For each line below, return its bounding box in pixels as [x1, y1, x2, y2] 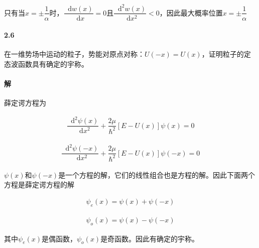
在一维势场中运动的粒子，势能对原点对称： [4, 49, 145, 59]
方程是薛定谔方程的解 [4, 179, 74, 190]
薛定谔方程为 [4, 97, 46, 108]
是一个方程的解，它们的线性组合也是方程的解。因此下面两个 [58, 169, 255, 180]
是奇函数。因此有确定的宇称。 [100, 233, 199, 243]
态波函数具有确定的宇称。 [4, 58, 88, 69]
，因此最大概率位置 [159, 7, 223, 18]
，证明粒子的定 [201, 49, 251, 59]
